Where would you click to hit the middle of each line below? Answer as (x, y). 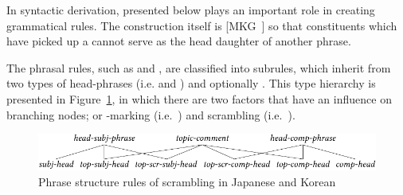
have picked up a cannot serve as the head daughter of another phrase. (179, 41)
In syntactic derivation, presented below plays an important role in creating (191, 10)
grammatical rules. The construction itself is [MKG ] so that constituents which (202, 25)
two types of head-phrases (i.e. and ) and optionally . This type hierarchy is (191, 83)
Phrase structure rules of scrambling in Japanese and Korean (187, 181)
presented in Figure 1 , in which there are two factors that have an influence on (199, 98)
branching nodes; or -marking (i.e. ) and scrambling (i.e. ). (151, 114)
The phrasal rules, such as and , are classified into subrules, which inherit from (199, 67)
